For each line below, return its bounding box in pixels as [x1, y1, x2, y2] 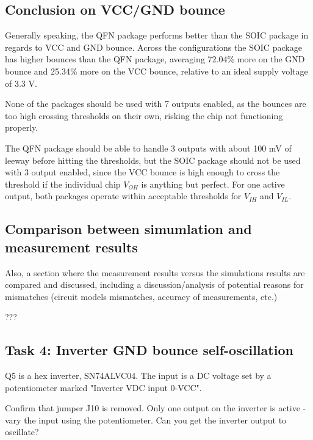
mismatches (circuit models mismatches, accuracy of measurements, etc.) [5, 290, 278, 302]
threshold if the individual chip [5, 177, 121, 190]
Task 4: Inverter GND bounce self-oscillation [5, 340, 293, 359]
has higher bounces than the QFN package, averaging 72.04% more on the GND [5, 53, 305, 65]
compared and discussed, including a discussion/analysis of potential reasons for [5, 278, 304, 291]
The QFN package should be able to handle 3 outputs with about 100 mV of [5, 141, 292, 154]
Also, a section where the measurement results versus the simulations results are [5, 266, 305, 279]
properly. [5, 121, 38, 134]
